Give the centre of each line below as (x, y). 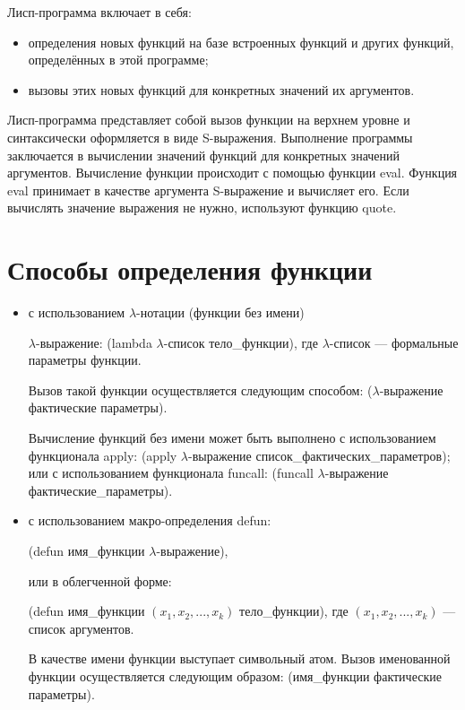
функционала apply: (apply (103, 455)
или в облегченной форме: (100, 580)
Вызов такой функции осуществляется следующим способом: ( (200, 390)
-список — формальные (394, 342)
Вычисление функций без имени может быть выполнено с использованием (232, 438)
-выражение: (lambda (94, 342)
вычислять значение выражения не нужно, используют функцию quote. (202, 208)
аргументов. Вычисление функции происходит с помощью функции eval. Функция (232, 173)
